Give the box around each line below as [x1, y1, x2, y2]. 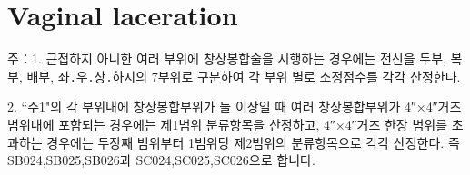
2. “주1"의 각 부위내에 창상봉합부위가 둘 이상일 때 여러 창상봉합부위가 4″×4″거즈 [7, 97, 462, 116]
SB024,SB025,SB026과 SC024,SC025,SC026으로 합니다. [7, 151, 315, 170]
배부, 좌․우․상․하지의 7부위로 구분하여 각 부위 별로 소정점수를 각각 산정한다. [26, 66, 461, 85]
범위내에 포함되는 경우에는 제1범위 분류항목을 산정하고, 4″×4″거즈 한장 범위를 [7, 114, 448, 133]
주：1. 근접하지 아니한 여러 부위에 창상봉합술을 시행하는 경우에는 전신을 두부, [7, 49, 446, 68]
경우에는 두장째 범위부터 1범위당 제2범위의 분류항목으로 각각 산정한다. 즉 [46, 132, 460, 151]
